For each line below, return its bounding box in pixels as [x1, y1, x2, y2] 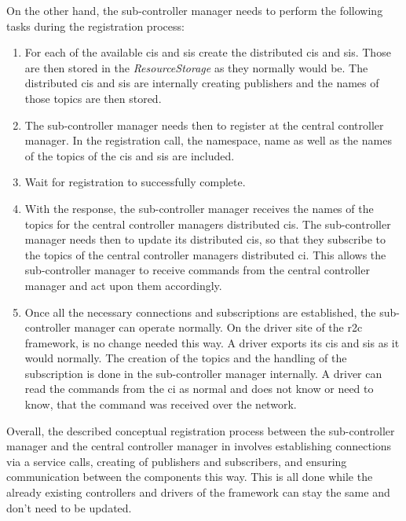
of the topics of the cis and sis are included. [24, 147, 235, 163]
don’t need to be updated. [6, 499, 132, 515]
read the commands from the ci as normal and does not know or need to [24, 380, 374, 397]
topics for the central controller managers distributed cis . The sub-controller [24, 215, 391, 232]
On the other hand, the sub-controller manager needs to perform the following [6, 2, 383, 18]
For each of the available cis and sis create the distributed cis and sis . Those [24, 44, 391, 61]
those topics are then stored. [24, 90, 162, 106]
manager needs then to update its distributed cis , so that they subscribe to [24, 231, 386, 248]
